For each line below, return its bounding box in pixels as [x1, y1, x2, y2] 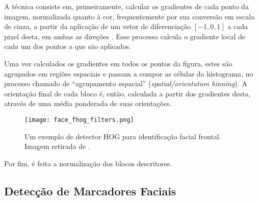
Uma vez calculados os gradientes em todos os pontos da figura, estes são [4, 58, 232, 68]
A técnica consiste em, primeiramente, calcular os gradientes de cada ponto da [4, 1, 249, 11]
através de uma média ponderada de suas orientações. [4, 98, 172, 109]
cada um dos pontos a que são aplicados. [4, 41, 131, 52]
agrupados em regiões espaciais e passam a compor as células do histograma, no [4, 68, 253, 79]
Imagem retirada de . [24, 141, 90, 151]
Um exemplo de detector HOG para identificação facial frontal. [24, 131, 221, 141]
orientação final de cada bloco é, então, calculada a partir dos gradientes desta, [4, 88, 251, 98]
